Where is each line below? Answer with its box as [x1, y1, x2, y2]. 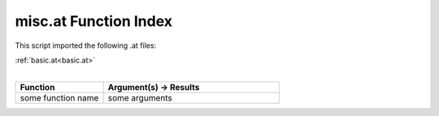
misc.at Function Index [15, 12, 172, 30]
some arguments [107, 92, 172, 103]
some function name [20, 92, 99, 103]
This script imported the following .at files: [15, 41, 157, 50]
